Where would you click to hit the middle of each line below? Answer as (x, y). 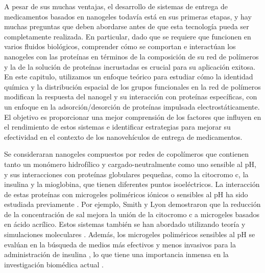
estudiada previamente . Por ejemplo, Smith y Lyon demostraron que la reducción (132, 204)
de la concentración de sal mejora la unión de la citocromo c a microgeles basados (132, 214)
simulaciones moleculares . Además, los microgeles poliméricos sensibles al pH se (130, 234)
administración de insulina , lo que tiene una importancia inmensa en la (116, 254)
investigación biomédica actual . (54, 264)
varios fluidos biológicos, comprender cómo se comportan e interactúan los (120, 46)
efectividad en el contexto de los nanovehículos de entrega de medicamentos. (123, 136)
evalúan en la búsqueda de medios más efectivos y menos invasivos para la (120, 244)
